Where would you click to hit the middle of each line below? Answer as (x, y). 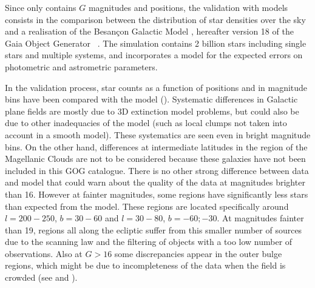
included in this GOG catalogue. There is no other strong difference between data (157, 170)
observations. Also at (44, 253)
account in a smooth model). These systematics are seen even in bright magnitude (158, 134)
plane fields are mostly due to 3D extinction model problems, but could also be (152, 111)
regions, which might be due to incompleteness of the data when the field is (145, 265)
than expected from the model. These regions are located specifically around (147, 206)
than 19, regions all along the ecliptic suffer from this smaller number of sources (154, 229)
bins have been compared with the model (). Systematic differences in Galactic (151, 99)
